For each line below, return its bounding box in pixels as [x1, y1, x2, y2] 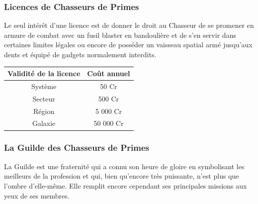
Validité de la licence [7, 68, 81, 79]
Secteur [32, 93, 55, 103]
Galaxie [32, 118, 56, 128]
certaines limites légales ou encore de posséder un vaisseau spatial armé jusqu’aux [4, 39, 253, 50]
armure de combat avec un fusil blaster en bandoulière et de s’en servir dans [4, 29, 236, 40]
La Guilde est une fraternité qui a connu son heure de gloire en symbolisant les [4, 161, 245, 171]
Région [33, 105, 55, 116]
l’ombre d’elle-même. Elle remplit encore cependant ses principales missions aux [4, 180, 247, 191]
